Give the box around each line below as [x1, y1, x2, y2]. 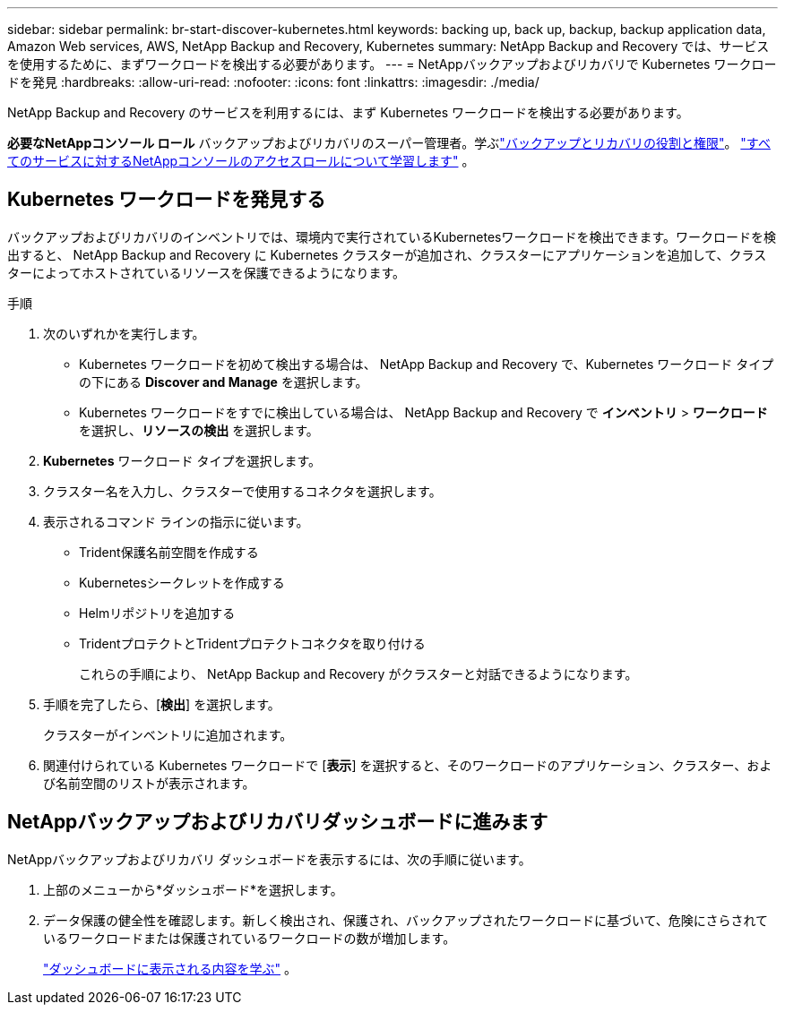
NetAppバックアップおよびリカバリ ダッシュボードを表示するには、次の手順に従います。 [7, 851, 531, 867]
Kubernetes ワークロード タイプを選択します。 [43, 452, 321, 468]
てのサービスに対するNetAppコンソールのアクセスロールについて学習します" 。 [7, 153, 475, 168]
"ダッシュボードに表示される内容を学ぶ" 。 [43, 960, 297, 976]
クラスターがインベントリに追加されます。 [43, 726, 293, 742]
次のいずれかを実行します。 [43, 325, 205, 341]
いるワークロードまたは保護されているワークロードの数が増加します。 [43, 930, 456, 946]
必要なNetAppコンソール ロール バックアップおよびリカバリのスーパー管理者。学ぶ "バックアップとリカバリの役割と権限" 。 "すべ [7, 135, 771, 150]
